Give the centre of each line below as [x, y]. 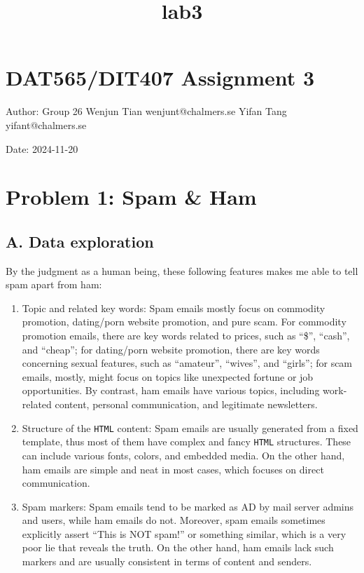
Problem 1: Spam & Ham [131, 197]
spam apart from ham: [54, 284]
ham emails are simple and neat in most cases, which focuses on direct [173, 469]
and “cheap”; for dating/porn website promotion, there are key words [171, 349]
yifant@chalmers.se [46, 124]
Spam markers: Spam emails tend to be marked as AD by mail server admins [188, 506]
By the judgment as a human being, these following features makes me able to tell [182, 270]
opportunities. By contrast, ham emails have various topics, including [171, 390]
